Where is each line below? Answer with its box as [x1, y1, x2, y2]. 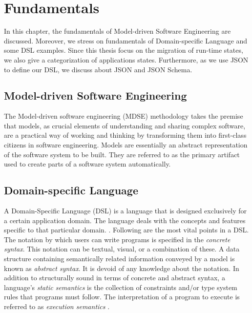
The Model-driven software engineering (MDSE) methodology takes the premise [4, 111, 243, 121]
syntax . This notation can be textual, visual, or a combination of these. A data [4, 244, 240, 254]
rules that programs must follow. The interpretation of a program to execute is [4, 292, 240, 302]
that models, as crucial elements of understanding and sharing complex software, [4, 120, 246, 130]
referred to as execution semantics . [4, 301, 110, 311]
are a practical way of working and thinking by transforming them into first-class [4, 130, 247, 140]
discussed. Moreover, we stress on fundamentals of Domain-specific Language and [4, 35, 248, 45]
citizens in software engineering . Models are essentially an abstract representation [4, 140, 248, 150]
